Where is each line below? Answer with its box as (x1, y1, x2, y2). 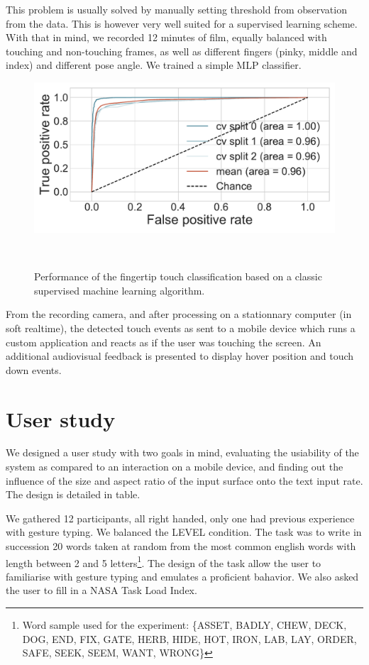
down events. (6, 362, 62, 377)
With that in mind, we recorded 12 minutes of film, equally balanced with (6, 30, 327, 45)
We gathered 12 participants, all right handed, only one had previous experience (6, 510, 355, 525)
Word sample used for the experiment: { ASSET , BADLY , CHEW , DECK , (22, 617, 347, 632)
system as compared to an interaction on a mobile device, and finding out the (6, 459, 343, 474)
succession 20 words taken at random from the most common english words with (6, 539, 356, 553)
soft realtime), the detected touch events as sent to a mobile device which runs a (6, 320, 356, 335)
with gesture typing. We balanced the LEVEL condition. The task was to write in (6, 524, 362, 539)
